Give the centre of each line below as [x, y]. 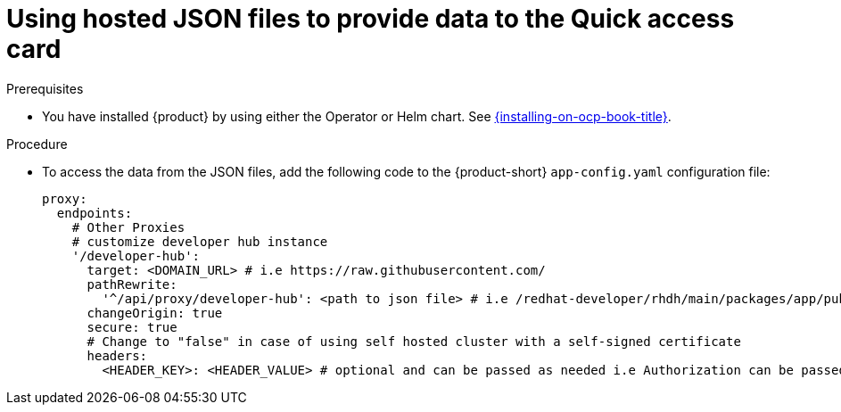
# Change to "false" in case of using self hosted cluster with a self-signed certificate [414, 341]
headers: [117, 355]
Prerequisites [45, 88]
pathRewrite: [132, 284]
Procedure [37, 144]
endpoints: [95, 213]
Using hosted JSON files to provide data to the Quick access [371, 19]
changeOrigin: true [155, 313]
